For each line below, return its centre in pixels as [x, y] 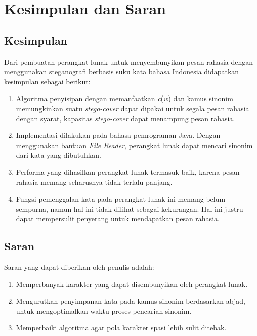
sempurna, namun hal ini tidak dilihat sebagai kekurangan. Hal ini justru [130, 208]
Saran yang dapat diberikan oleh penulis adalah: [79, 267]
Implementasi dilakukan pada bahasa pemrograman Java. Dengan [118, 135]
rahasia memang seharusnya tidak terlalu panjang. [94, 182]
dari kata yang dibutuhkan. [58, 155]
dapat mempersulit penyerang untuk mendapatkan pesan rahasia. [118, 219]
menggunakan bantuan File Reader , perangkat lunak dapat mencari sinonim [134, 145]
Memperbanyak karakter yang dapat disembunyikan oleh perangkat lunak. [132, 284]
